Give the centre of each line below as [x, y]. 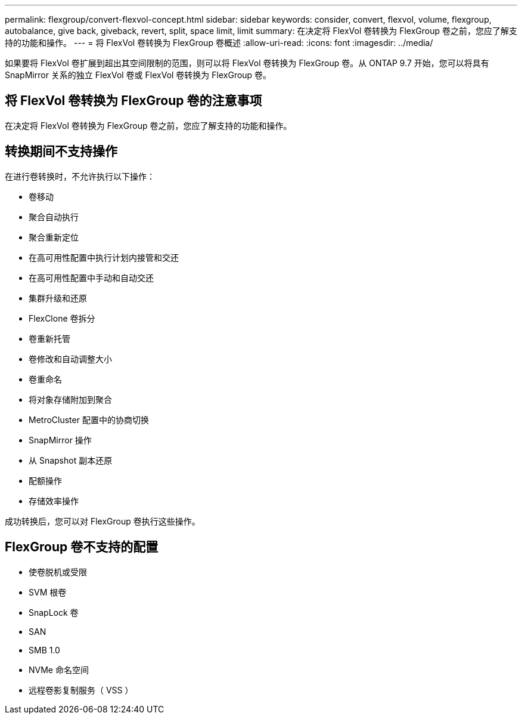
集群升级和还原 [58, 298]
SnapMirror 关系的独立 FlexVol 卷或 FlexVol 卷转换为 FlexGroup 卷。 [138, 75]
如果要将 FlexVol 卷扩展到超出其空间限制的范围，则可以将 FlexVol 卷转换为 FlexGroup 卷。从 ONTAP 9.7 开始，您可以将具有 [247, 63]
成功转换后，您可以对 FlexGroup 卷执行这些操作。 [102, 521]
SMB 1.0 [44, 650]
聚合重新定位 [54, 237]
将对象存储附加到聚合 [70, 399]
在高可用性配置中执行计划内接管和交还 [104, 257]
